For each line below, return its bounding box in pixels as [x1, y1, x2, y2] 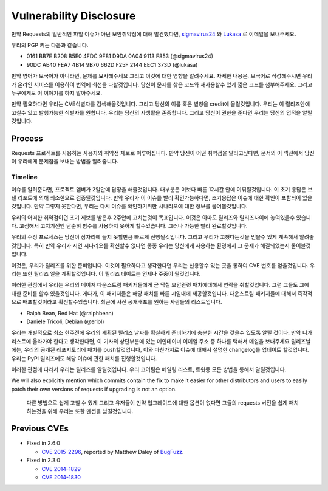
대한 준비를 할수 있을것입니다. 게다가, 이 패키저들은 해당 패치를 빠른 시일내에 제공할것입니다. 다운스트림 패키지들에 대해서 [11, 289, 296, 297]
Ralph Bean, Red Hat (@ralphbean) [26, 309, 114, 317]
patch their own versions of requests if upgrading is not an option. [11, 385, 177, 393]
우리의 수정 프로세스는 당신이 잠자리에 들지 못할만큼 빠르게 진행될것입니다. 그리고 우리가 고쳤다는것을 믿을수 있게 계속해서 [11, 233, 298, 241]
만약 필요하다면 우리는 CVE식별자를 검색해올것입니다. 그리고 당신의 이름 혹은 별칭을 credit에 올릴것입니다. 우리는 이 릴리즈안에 [11, 100, 310, 108]
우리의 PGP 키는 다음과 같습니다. [11, 41, 89, 49]
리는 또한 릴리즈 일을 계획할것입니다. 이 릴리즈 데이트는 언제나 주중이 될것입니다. [11, 270, 201, 278]
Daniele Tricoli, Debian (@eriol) [26, 318, 104, 325]
